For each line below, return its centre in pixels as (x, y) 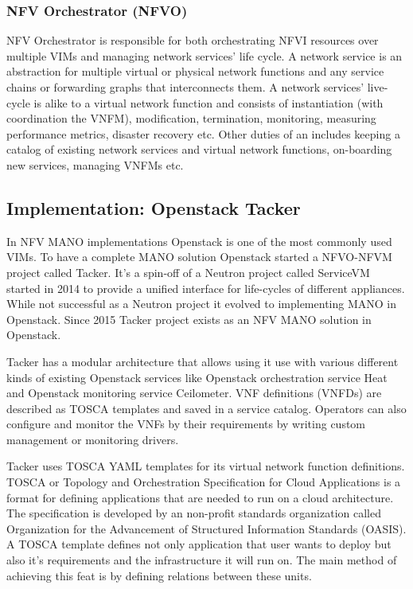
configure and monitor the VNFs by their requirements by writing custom (186, 424)
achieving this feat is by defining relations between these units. (159, 575)
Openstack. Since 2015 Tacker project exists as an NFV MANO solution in (189, 319)
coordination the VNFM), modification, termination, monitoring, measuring (191, 118)
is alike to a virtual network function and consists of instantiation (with (208, 102)
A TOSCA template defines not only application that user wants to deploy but (199, 544)
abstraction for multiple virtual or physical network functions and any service (195, 71)
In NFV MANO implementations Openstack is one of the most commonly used (199, 241)
